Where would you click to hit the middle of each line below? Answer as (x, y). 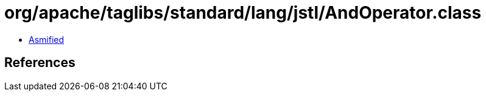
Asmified (47, 39)
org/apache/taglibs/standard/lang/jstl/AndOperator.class (243, 13)
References (40, 63)
